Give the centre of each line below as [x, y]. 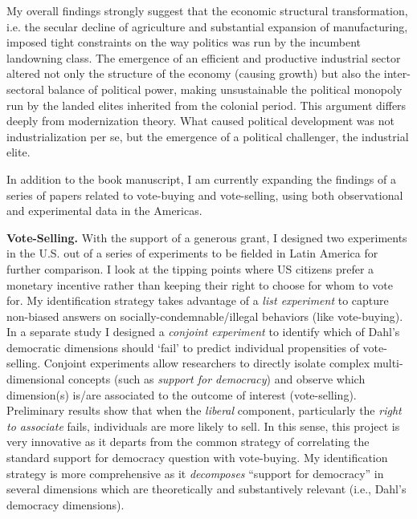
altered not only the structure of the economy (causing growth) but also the [194, 73]
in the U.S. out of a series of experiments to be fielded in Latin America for [192, 253]
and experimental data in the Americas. [104, 211]
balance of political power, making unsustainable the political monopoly [225, 89]
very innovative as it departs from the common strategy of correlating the [188, 442]
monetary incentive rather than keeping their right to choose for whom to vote [200, 284]
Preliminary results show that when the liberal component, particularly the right [204, 410]
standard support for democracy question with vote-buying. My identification [197, 458]
